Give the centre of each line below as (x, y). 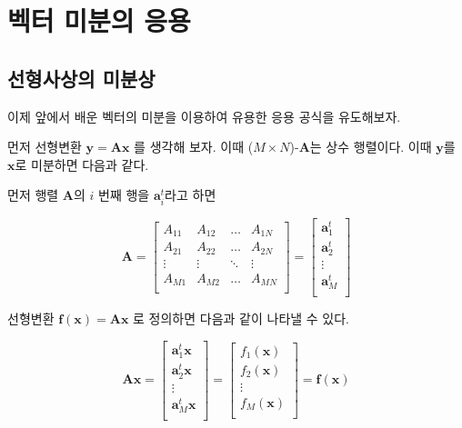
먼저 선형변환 (45, 147)
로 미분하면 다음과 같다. (82, 164)
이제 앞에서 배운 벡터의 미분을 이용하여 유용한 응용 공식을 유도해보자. (204, 116)
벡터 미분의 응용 (99, 20)
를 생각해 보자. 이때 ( (194, 147)
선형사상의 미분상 (81, 78)
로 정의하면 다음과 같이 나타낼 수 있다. (241, 319)
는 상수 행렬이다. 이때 (371, 147)
